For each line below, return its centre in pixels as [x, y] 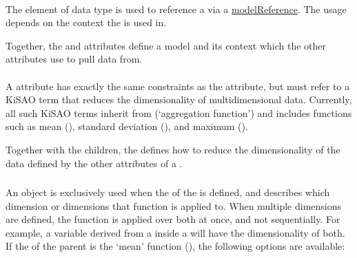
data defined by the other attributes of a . [94, 163]
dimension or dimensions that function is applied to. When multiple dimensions [174, 205]
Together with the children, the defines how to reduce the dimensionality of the [173, 149]
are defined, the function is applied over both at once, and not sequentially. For [173, 219]
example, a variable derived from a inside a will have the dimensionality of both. [175, 232]
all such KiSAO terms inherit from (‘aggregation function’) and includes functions [179, 112]
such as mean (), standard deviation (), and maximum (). [127, 126]
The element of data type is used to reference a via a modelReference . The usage [176, 9]
